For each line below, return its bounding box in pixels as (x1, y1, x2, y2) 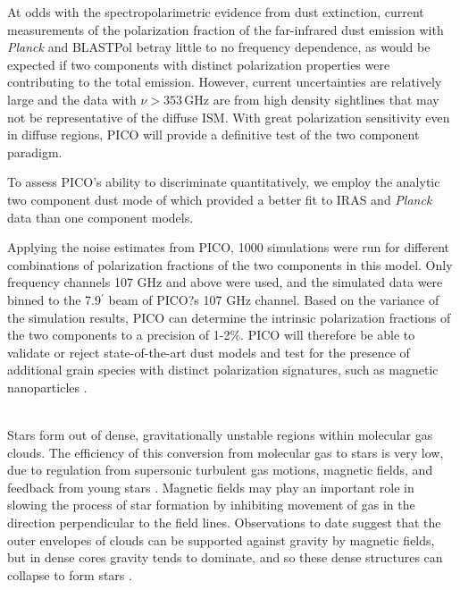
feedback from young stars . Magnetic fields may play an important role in (7, 477, 414, 496)
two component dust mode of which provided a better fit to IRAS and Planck (7, 190, 432, 208)
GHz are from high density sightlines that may (184, 89, 439, 108)
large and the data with (7, 89, 137, 108)
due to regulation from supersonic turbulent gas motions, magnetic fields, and (7, 460, 433, 479)
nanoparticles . (7, 377, 88, 396)
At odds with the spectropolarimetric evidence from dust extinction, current (7, 3, 424, 21)
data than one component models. (7, 207, 194, 226)
